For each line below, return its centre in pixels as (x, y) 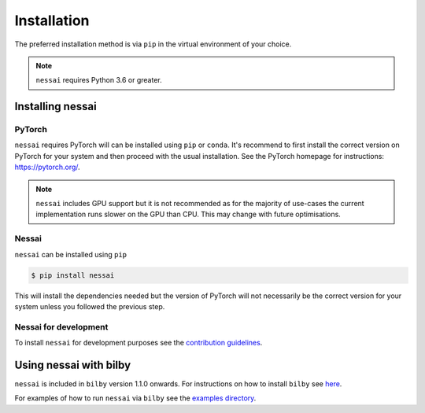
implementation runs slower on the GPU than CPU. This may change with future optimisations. (188, 214)
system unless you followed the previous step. (90, 306)
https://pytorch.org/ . (47, 167)
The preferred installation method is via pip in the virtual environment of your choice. (153, 44)
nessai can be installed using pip (71, 254)
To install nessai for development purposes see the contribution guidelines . (139, 343)
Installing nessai (56, 107)
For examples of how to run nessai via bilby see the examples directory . (135, 398)
